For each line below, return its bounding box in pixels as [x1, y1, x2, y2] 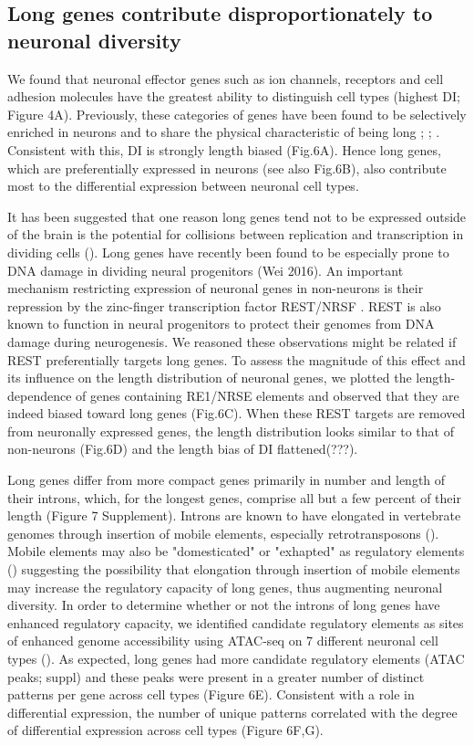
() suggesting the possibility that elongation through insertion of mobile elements [7, 560, 460, 579]
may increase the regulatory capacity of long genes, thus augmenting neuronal [7, 577, 443, 596]
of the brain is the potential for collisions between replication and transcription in [7, 225, 464, 244]
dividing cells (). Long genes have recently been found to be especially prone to [7, 242, 449, 261]
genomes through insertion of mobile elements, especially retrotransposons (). [7, 523, 439, 542]
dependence [7, 385, 72, 405]
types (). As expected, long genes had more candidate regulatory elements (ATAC [7, 649, 465, 667]
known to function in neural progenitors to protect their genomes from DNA [7, 314, 435, 333]
